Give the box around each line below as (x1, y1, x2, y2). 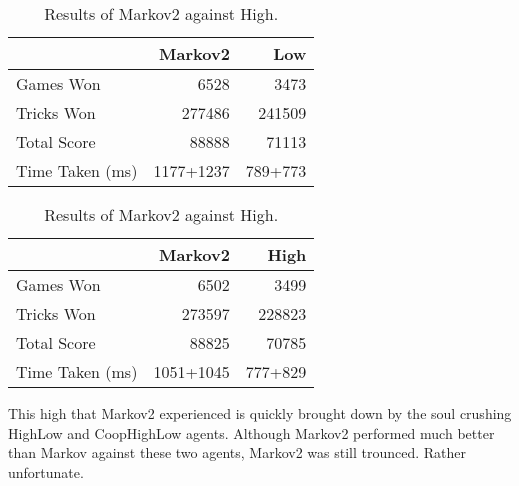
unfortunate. (8, 461, 84, 482)
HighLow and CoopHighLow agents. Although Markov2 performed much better (8, 422, 495, 443)
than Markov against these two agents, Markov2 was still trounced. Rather (8, 442, 467, 463)
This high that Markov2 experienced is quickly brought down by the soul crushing (8, 403, 512, 423)
